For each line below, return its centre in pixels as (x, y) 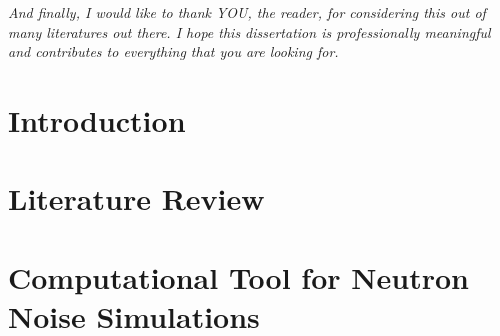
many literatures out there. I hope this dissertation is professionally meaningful (249, 31)
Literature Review (136, 198)
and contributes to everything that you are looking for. (173, 51)
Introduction (97, 119)
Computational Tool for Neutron (238, 276)
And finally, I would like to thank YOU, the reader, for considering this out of (247, 12)
